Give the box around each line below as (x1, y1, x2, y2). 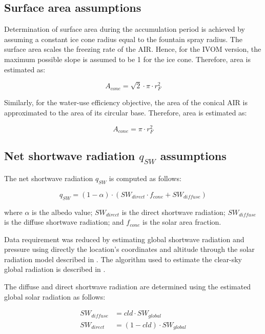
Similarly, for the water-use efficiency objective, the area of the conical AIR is (4, 97, 248, 108)
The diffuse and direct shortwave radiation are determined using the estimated (4, 281, 251, 292)
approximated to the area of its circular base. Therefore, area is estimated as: (4, 107, 247, 118)
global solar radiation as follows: (4, 291, 106, 302)
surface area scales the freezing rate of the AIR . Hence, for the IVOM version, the (4, 44, 261, 54)
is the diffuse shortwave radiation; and (4, 217, 124, 227)
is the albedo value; (32, 206, 93, 217)
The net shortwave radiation (4, 172, 93, 183)
